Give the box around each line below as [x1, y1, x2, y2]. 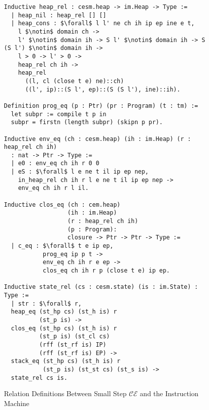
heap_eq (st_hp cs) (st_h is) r [11, 308, 117, 316]
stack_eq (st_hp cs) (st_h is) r [11, 358, 121, 365]
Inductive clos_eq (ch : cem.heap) [4, 201, 121, 208]
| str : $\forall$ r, [11, 300, 82, 307]
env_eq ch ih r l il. [18, 184, 89, 192]
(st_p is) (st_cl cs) [39, 333, 110, 340]
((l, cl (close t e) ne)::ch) [25, 77, 124, 85]
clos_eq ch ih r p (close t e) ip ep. [42, 267, 170, 274]
